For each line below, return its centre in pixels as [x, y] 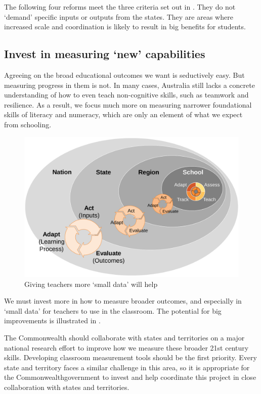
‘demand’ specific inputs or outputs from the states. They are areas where [119, 16]
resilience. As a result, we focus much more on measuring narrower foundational [128, 104]
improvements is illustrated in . [52, 321]
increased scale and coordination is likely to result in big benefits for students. [125, 27]
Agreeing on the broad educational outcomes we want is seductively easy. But [124, 75]
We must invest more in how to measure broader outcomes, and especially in [123, 301]
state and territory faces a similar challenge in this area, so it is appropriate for [127, 367]
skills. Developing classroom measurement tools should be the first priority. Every [130, 357]
